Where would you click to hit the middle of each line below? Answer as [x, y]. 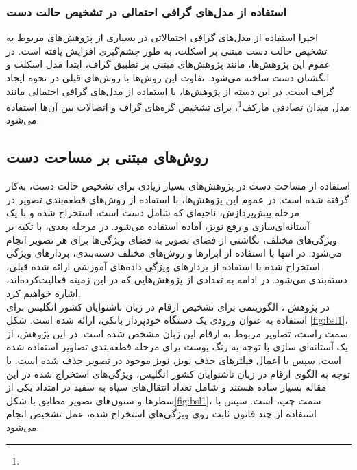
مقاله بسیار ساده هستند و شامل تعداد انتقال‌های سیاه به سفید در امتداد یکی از [167, 387]
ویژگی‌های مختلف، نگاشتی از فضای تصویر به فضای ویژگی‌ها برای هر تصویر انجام [172, 239]
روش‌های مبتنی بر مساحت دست [107, 157]
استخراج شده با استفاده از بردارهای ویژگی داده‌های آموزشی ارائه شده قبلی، [163, 266]
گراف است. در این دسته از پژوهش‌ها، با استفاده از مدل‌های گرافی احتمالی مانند [170, 91]
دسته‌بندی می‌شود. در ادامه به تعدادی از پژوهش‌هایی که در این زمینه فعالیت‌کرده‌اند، [177, 279]
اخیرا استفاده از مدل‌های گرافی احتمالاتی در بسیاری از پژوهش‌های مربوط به [162, 37]
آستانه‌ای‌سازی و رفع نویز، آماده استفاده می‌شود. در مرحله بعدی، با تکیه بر [158, 226]
